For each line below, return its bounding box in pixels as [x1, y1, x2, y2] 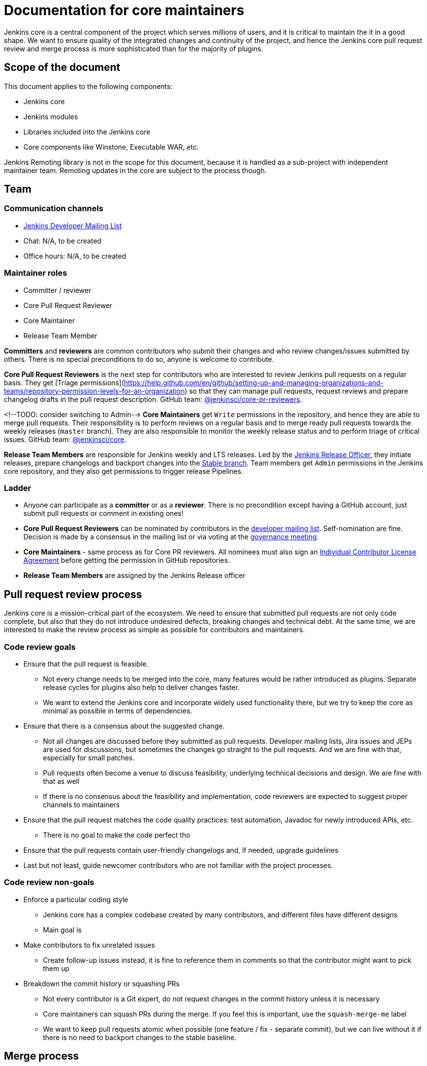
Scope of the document [4, 61, 121, 74]
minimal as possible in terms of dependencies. [43, 706, 192, 715]
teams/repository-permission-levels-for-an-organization [4, 386, 185, 395]
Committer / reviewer [23, 286, 91, 294]
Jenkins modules [23, 112, 78, 121]
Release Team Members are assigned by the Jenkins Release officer [23, 571, 245, 580]
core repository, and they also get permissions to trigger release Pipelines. [4, 466, 244, 475]
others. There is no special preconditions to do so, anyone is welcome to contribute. [4, 355, 274, 363]
